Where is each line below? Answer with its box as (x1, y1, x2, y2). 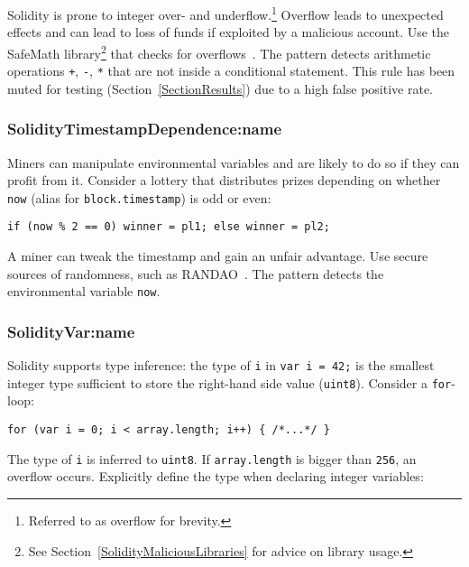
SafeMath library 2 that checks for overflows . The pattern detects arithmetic (7, 41, 431, 62)
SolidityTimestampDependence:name (7, 117, 282, 140)
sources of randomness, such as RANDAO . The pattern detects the (7, 264, 384, 283)
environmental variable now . (7, 282, 161, 301)
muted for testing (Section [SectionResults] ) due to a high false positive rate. (7, 79, 433, 98)
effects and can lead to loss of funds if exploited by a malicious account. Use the (7, 23, 450, 42)
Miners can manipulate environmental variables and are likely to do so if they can (7, 153, 460, 172)
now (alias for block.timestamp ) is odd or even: (7, 188, 271, 207)
